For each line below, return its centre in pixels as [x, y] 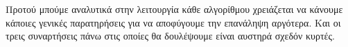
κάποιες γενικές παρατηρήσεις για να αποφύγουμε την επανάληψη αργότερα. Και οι [173, 22]
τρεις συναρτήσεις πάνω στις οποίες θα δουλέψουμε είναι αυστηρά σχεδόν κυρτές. [170, 36]
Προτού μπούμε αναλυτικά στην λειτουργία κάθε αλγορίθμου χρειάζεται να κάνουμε [174, 9]
